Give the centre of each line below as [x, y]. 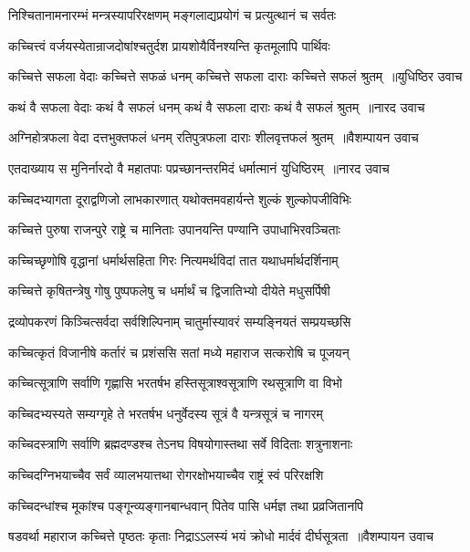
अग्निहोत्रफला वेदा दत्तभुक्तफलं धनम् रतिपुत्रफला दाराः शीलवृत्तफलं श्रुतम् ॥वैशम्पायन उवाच [214, 137]
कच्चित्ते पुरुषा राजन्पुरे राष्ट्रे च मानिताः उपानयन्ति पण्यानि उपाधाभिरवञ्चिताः [174, 229]
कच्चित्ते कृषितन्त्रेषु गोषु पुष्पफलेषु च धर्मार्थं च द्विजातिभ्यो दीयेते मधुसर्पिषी [169, 291]
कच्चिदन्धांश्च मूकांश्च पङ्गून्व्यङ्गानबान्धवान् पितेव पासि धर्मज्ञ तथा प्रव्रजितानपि [186, 505]
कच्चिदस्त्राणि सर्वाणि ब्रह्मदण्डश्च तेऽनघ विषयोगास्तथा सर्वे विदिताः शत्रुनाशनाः [181, 444]
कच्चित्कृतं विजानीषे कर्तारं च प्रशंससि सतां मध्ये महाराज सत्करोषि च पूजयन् [179, 352]
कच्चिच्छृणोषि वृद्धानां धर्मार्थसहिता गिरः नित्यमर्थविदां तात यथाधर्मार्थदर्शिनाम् [173, 260]
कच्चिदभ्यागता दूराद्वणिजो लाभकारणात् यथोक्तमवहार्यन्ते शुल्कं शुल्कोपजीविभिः [180, 198]
